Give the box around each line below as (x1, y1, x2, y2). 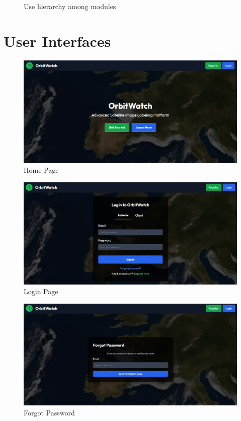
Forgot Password (24, 407, 75, 417)
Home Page (24, 165, 59, 175)
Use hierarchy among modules (24, 1, 116, 11)
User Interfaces (4, 30, 111, 51)
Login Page (24, 286, 58, 297)
